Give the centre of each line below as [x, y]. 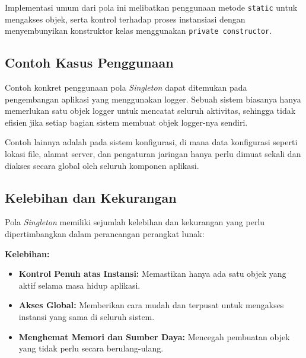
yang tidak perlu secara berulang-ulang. [91, 348]
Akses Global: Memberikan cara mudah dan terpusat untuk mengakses [151, 305]
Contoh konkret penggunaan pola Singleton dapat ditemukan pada [126, 87]
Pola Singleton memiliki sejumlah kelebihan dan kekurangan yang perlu [135, 222]
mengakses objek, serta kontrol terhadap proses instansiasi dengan [125, 19]
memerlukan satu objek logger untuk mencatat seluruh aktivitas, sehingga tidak [150, 111]
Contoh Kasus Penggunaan [89, 63]
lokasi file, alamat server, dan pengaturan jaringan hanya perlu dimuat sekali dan [153, 154]
